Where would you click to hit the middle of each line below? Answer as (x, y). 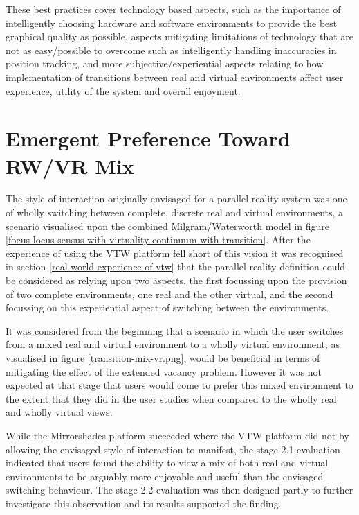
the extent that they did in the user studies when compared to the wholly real (171, 398)
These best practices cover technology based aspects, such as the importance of (173, 9)
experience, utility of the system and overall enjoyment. (123, 90)
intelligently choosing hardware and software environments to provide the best (172, 23)
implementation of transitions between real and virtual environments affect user (175, 77)
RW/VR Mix (70, 165)
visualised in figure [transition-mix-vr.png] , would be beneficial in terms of (163, 358)
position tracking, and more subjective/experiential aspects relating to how (165, 63)
